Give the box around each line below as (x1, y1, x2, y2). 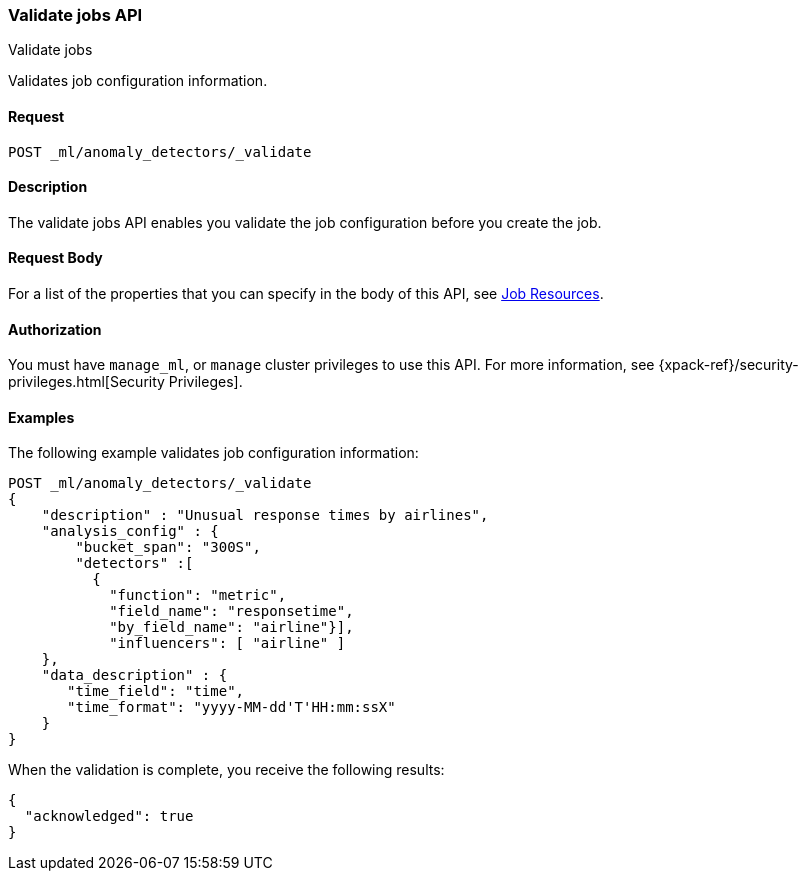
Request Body (8, 249, 103, 267)
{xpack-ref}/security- (658, 356, 799, 374)
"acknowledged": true (24, 808, 194, 825)
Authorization (8, 320, 102, 338)
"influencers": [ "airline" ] (109, 635, 346, 652)
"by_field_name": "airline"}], (109, 619, 354, 636)
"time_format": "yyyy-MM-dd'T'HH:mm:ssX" (67, 699, 396, 716)
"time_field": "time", (67, 683, 245, 700)
